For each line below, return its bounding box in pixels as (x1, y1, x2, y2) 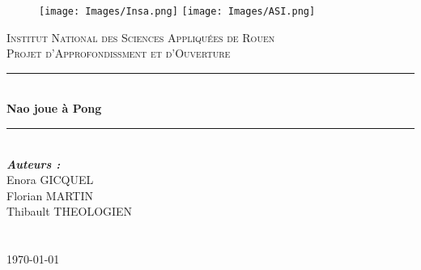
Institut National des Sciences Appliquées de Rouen (6, 28, 275, 45)
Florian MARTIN (6, 186, 94, 204)
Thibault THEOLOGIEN (6, 203, 133, 220)
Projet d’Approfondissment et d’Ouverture (6, 45, 231, 62)
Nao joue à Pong (6, 100, 102, 117)
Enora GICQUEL (6, 171, 94, 188)
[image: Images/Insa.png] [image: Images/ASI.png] (39, 6, 316, 17)
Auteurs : (6, 155, 61, 172)
